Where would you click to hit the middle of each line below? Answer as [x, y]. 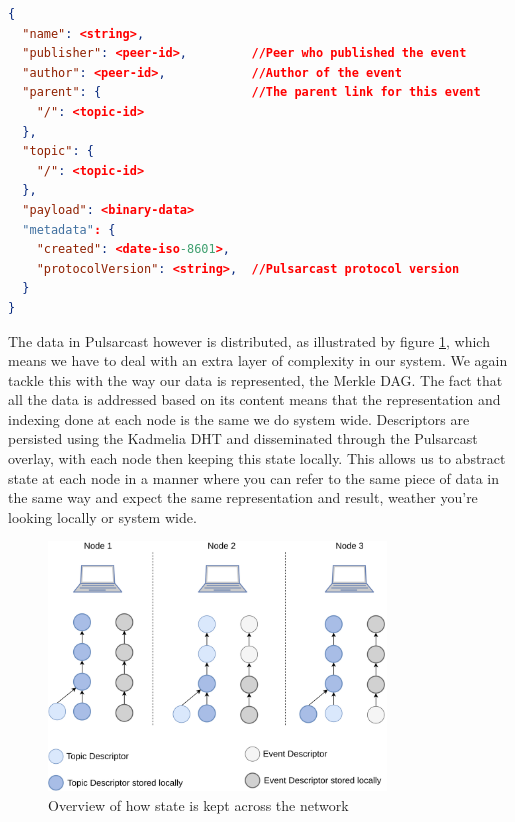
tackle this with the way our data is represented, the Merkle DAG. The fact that [255, 379]
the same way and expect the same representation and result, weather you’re [243, 497]
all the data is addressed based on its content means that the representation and [254, 399]
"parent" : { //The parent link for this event [251, 92]
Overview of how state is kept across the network [198, 804]
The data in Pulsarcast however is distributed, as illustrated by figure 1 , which [249, 340]
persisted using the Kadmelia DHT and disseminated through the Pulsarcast [243, 438]
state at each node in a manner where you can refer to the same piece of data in [254, 477]
